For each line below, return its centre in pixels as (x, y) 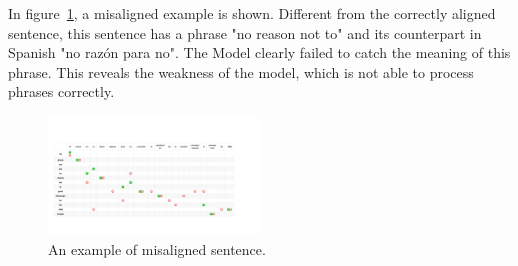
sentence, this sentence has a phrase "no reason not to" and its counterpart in (245, 32)
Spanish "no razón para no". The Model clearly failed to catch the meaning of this (259, 52)
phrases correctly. (61, 91)
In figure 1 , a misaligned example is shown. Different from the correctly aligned (252, 13)
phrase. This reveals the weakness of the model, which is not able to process (241, 71)
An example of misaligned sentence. (157, 248)
